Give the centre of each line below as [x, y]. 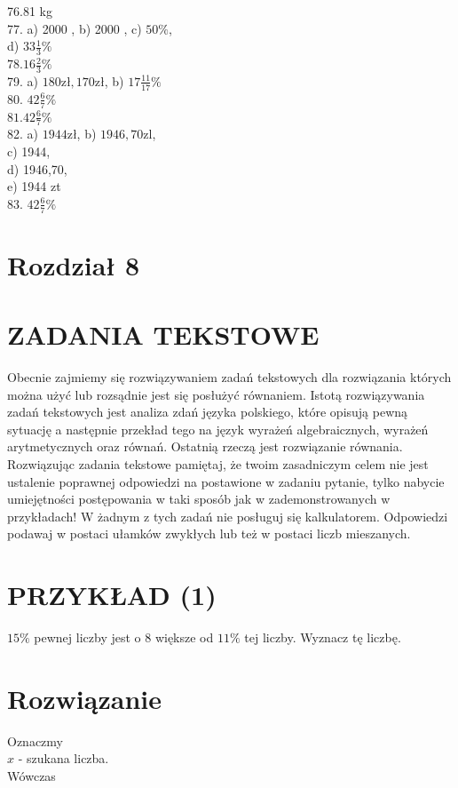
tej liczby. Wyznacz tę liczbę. [323, 637]
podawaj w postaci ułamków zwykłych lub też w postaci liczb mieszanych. [209, 533]
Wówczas [32, 776]
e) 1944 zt [34, 186]
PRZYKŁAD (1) [112, 595]
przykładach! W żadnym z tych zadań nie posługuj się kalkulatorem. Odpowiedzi [228, 516]
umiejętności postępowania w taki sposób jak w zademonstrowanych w [199, 499]
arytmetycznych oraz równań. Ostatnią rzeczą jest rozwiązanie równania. [205, 446]
